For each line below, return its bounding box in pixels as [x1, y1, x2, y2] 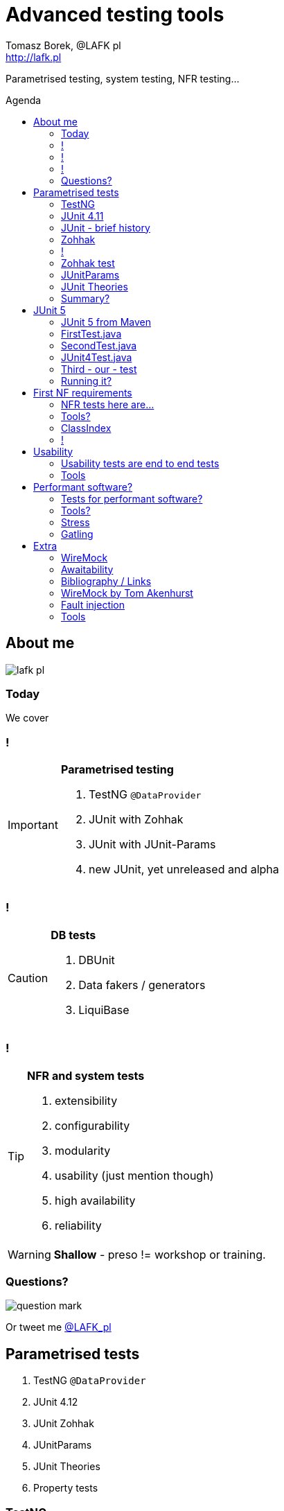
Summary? [61, 292, 110, 304]
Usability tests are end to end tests [61, 457, 220, 469]
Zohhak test [61, 256, 115, 269]
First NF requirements [33, 386, 132, 399]
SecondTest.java [61, 339, 137, 351]
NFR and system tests [27, 1068, 145, 1083]
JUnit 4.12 [33, 1396, 78, 1408]
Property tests [33, 1482, 98, 1494]
